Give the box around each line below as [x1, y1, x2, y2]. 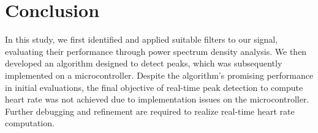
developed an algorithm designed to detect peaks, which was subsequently [5, 57, 282, 70]
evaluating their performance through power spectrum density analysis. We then [5, 45, 307, 57]
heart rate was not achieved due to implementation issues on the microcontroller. [5, 93, 309, 106]
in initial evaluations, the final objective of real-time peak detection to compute [5, 81, 303, 93]
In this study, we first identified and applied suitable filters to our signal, [5, 33, 278, 46]
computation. [5, 117, 55, 129]
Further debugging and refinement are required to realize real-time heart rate [5, 104, 295, 117]
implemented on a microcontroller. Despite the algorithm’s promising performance [5, 68, 314, 81]
